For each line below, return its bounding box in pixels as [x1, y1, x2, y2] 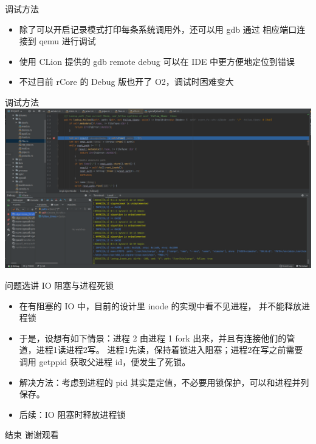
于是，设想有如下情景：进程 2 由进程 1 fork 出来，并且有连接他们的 [19, 331, 287, 344]
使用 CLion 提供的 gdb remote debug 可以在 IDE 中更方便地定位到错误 [19, 55, 295, 67]
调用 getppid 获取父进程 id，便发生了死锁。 [19, 355, 191, 368]
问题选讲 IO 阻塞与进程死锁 [5, 278, 114, 291]
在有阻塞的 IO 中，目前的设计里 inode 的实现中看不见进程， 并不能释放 [19, 299, 302, 312]
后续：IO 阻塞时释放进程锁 [19, 408, 126, 420]
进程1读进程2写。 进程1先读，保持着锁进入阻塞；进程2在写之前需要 [36, 343, 303, 356]
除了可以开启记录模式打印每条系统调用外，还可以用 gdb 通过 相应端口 [19, 22, 297, 35]
